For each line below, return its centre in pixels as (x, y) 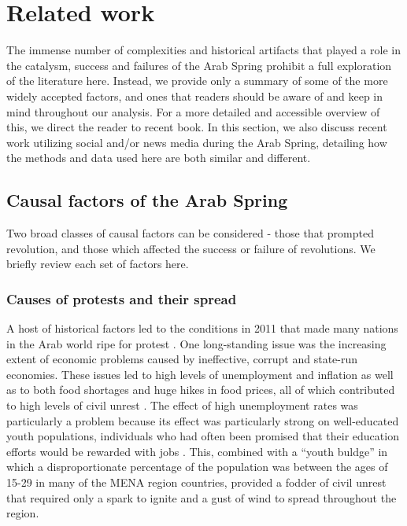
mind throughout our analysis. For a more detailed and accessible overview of (193, 111)
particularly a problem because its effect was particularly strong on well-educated (203, 420)
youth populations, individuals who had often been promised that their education (203, 436)
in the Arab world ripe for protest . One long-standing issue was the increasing (196, 343)
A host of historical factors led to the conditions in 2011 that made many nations (202, 328)
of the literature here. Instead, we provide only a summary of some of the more (197, 81)
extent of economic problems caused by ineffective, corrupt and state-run (182, 359)
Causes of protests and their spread (122, 298)
